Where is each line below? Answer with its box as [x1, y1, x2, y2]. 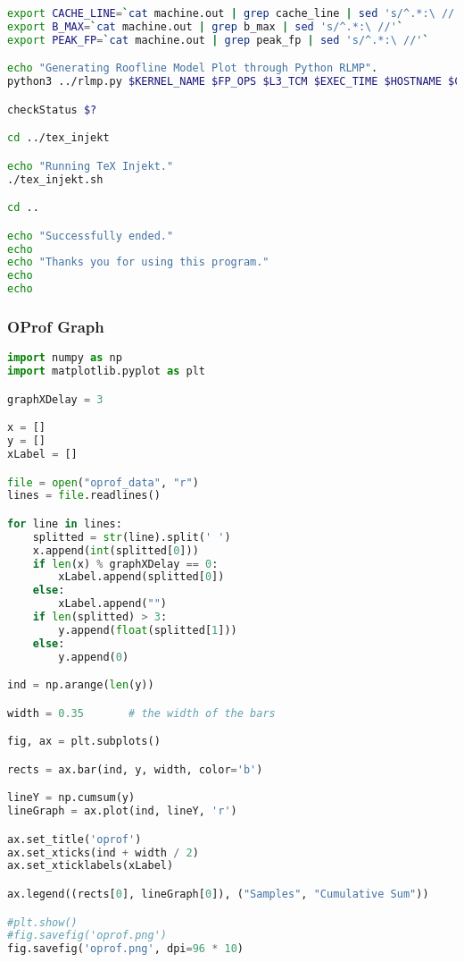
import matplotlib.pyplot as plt [7, 365, 205, 378]
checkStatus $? [7, 103, 97, 116]
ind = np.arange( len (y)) [7, 679, 154, 692]
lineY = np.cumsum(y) [7, 791, 136, 805]
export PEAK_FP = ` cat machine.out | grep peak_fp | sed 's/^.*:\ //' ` [7, 33, 429, 46]
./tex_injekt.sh [7, 173, 104, 186]
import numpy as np [7, 351, 122, 365]
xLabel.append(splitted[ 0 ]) [58, 570, 225, 584]
